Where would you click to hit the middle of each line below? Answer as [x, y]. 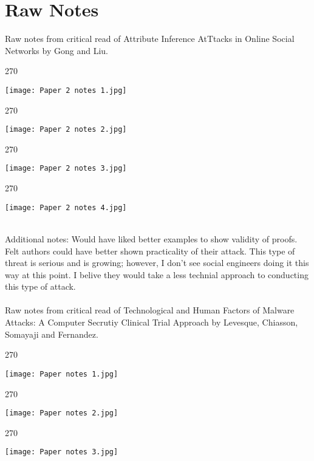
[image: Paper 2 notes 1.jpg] [66, 90]
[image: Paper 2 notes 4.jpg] [66, 207]
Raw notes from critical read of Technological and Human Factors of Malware [150, 310]
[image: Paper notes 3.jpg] [62, 452]
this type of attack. [40, 286]
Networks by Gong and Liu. [56, 50]
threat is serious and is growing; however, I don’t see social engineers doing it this [157, 263]
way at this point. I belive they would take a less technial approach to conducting [157, 274]
